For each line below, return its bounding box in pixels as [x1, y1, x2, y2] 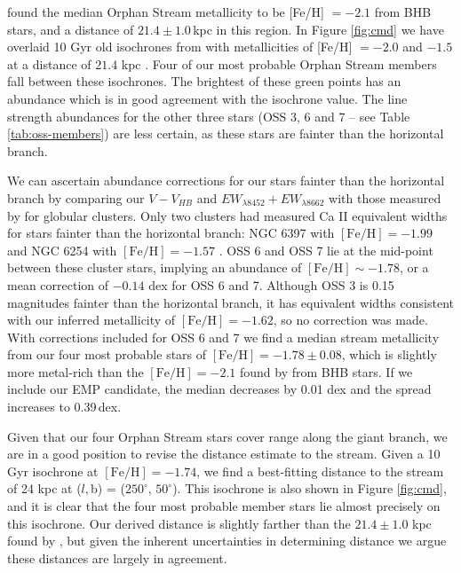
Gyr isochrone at [7, 461, 99, 480]
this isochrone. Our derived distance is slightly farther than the [7, 514, 351, 532]
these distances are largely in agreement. [7, 548, 227, 567]
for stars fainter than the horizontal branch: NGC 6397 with [7, 224, 335, 242]
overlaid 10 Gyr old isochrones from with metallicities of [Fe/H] [7, 37, 353, 56]
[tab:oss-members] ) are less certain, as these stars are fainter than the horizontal [7, 124, 444, 143]
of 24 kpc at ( [7, 479, 82, 498]
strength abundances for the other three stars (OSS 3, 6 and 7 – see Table [7, 106, 410, 125]
